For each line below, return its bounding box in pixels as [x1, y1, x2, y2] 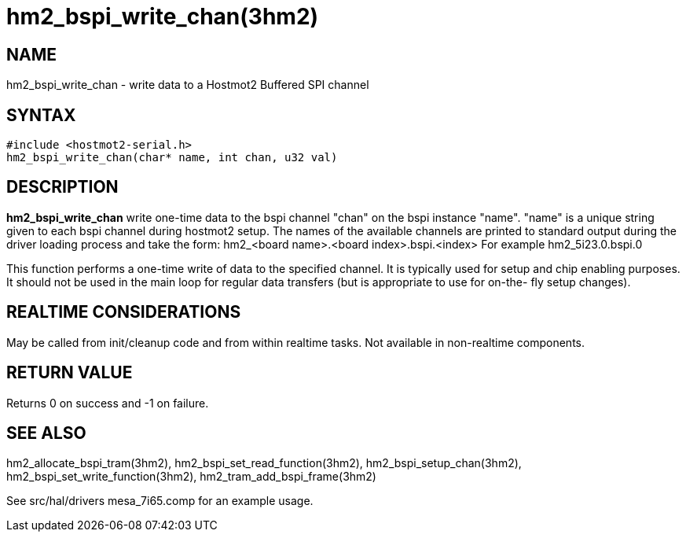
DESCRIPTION [6, 177, 119, 197]
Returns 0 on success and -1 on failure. [6, 396, 209, 410]
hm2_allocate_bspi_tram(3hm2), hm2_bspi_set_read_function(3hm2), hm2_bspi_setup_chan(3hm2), [6, 456, 522, 470]
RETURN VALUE [6, 363, 133, 383]
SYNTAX [6, 105, 76, 125]
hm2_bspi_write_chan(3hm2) [6, 3, 319, 30]
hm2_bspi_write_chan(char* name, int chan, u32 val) [6, 151, 338, 164]
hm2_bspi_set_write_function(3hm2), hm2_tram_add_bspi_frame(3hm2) [6, 470, 376, 484]
